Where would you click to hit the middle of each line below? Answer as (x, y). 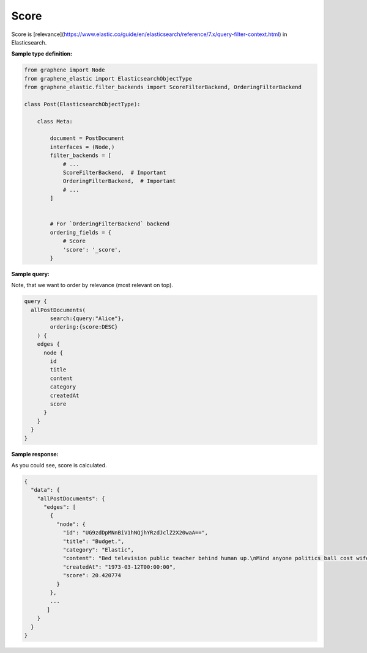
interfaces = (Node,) (82, 147)
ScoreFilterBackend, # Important (114, 173)
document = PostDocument (87, 138)
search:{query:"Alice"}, (87, 319)
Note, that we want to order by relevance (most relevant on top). (92, 285)
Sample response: (35, 454)
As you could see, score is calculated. (59, 465)
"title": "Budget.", (94, 541)
